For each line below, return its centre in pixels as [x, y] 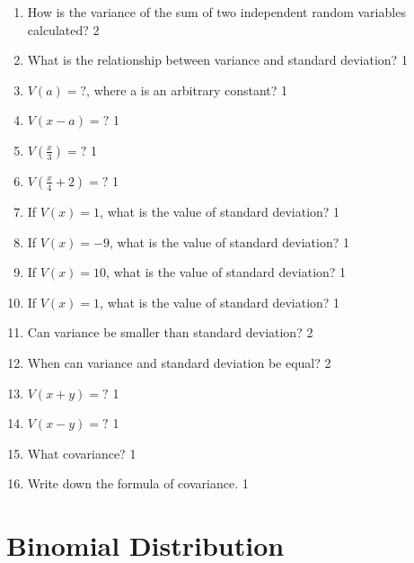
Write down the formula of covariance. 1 [138, 483]
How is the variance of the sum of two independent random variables [216, 12]
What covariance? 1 [82, 453]
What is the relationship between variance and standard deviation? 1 [217, 60]
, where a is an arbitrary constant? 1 [187, 89]
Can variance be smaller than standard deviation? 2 [170, 332]
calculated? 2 [63, 29]
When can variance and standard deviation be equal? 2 [179, 362]
